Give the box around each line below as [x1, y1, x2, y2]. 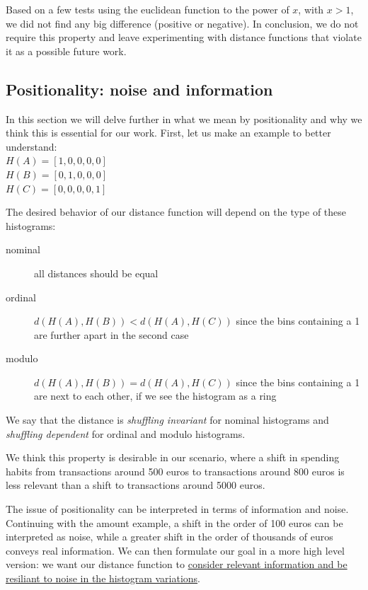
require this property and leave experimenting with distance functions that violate [6, 30, 362, 45]
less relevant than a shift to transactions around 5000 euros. [6, 478, 265, 492]
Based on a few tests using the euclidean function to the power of [6, 2, 289, 16]
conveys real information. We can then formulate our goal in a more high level [6, 543, 345, 557]
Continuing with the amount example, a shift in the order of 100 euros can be [6, 515, 343, 530]
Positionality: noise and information [6, 78, 273, 100]
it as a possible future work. [6, 43, 127, 58]
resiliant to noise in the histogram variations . [6, 571, 201, 586]
